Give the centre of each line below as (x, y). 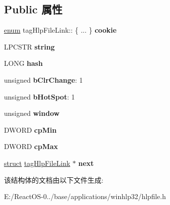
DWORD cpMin (30, 129)
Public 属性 (33, 9)
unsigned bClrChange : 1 (43, 79)
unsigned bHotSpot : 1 (40, 96)
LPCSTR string (29, 46)
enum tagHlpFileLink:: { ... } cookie (60, 30)
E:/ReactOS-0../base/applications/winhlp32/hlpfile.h (85, 196)
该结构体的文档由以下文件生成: (54, 179)
